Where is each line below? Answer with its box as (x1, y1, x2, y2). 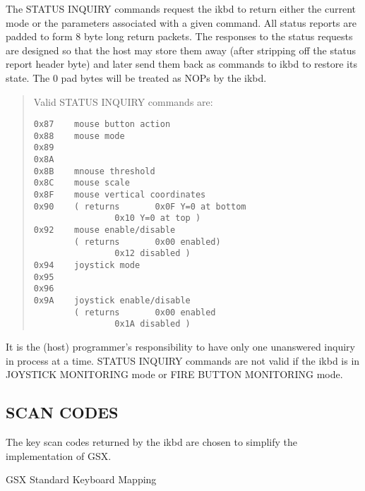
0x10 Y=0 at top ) (114, 213, 201, 224)
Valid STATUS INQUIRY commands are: (33, 94, 213, 109)
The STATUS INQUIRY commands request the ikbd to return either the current (6, 1, 357, 16)
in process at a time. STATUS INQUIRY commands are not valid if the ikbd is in (6, 353, 360, 368)
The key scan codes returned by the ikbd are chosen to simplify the (6, 434, 298, 449)
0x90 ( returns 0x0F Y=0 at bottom (33, 201, 246, 212)
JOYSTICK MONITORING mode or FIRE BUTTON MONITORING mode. (6, 367, 343, 382)
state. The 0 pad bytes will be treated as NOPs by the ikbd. (6, 70, 267, 85)
